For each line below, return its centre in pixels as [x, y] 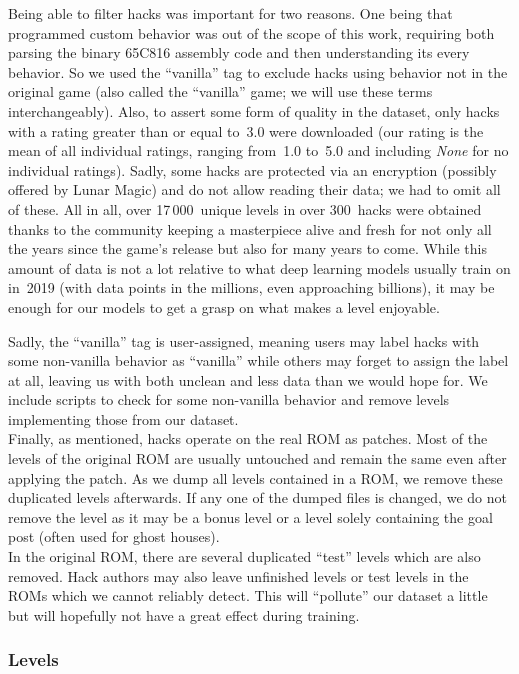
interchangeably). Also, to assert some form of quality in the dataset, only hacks [254, 110]
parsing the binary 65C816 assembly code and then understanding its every [239, 52]
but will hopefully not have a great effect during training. [184, 614]
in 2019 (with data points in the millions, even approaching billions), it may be [251, 287]
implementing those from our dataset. [123, 418]
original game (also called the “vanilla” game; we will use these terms [220, 91]
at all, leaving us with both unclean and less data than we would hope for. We [248, 379]
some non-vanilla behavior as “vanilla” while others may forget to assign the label [258, 360]
